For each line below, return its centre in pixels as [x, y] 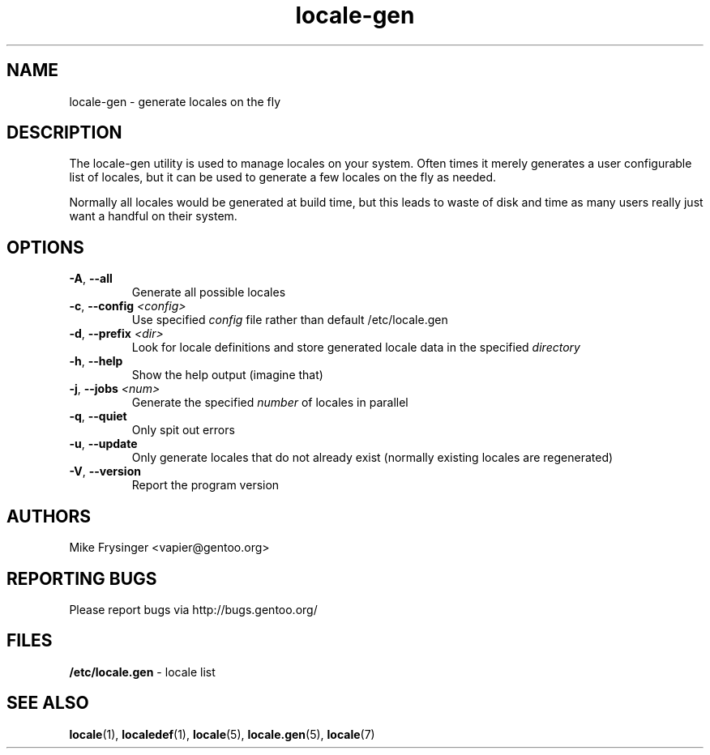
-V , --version [105, 471]
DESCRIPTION [64, 133]
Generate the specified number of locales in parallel [270, 403]
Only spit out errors [183, 430]
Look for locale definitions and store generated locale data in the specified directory [356, 348]
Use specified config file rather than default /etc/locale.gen [290, 320]
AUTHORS [49, 516]
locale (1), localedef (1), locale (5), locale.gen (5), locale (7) [222, 734]
